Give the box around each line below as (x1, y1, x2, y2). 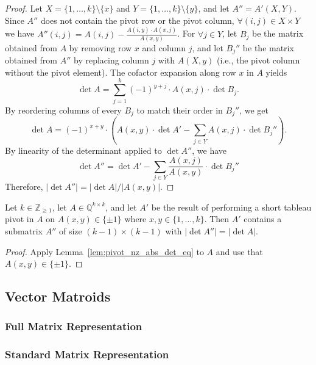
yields (265, 65, 287, 78)
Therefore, (5, 180, 43, 193)
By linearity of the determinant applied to (5, 143, 162, 156)
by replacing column (73, 54, 149, 67)
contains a (244, 212, 282, 225)
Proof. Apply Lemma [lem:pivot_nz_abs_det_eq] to (5, 245, 204, 258)
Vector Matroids (5, 287, 111, 306)
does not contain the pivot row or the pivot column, (40, 13, 234, 26)
